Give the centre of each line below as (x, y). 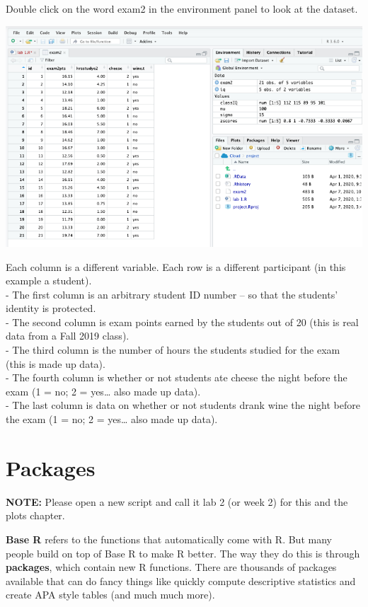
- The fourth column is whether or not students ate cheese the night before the (177, 377)
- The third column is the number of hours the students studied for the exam (173, 350)
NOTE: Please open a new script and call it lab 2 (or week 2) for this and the (177, 501)
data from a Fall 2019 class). (68, 336)
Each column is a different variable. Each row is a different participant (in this (176, 266)
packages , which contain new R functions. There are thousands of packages (171, 567)
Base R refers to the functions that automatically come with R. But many (169, 539)
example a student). (49, 281)
